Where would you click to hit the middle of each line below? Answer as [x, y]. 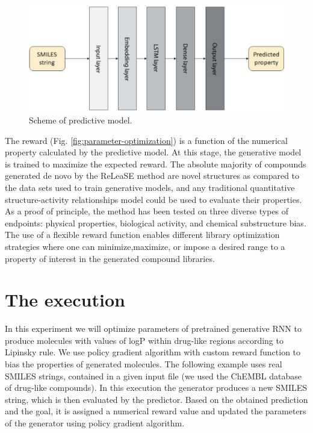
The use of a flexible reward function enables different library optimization [142, 235]
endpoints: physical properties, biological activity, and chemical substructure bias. [156, 223]
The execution [65, 300]
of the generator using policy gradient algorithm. [95, 422]
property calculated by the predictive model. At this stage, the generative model [153, 152]
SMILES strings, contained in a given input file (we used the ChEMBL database [153, 375]
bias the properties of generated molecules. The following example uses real [144, 364]
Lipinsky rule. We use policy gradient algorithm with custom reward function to [153, 352]
